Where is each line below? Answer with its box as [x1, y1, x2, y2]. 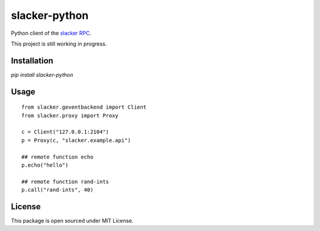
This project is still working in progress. [11, 40, 107, 47]
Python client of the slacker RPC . [11, 30, 92, 37]
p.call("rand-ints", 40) [21, 187, 94, 193]
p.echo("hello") [21, 161, 69, 168]
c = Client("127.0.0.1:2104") [21, 129, 110, 135]
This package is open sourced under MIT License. [11, 217, 133, 225]
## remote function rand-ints [21, 178, 110, 185]
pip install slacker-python [11, 71, 73, 78]
